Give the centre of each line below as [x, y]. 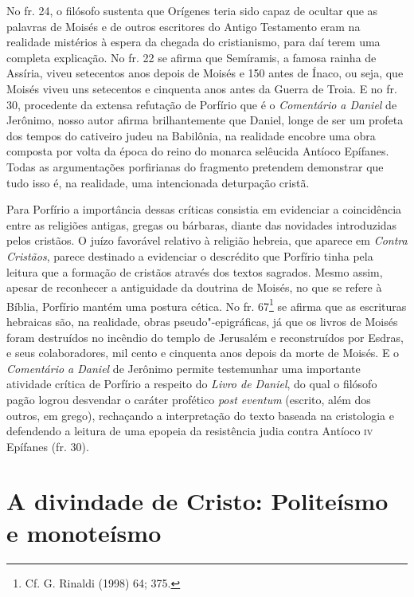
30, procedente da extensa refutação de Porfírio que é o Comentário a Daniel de [202, 104]
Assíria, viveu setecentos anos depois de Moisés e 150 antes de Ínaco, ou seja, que [205, 73]
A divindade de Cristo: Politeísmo [197, 501]
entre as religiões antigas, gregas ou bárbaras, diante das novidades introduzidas [202, 224]
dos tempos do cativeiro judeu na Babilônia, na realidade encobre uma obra [191, 135]
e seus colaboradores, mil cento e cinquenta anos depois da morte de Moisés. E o [203, 353]
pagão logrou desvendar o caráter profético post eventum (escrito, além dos [189, 399]
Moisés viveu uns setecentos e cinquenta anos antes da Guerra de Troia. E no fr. [202, 88]
